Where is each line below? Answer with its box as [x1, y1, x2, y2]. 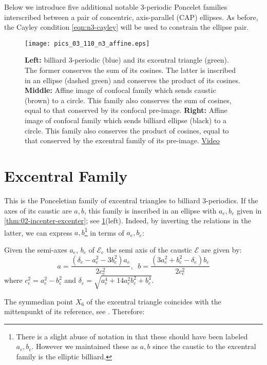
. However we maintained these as [31, 341, 138, 352]
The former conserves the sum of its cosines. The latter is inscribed [25, 65, 236, 75]
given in [237, 205, 262, 216]
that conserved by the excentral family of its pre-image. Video [25, 135, 220, 146]
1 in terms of [84, 225, 124, 238]
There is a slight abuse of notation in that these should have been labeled [16, 331, 248, 341]
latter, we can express [4, 227, 72, 238]
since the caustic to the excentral [152, 341, 256, 352]
